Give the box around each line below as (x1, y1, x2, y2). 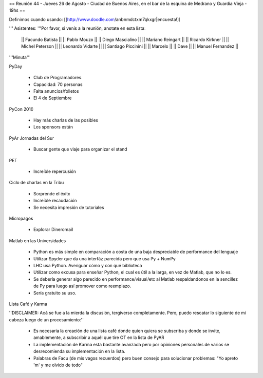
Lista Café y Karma (9, 301, 47, 307)
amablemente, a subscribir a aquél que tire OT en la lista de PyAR (33, 335, 165, 340)
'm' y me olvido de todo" (33, 362, 83, 368)
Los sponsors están (33, 124, 73, 130)
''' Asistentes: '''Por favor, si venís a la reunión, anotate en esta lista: (9, 25, 146, 31)
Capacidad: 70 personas (33, 81, 83, 87)
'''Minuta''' (9, 54, 31, 61)
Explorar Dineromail (33, 227, 73, 232)
